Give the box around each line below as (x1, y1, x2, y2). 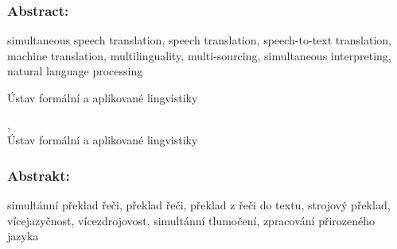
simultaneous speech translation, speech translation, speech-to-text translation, (7, 32, 391, 48)
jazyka (7, 228, 39, 244)
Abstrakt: (7, 165, 70, 185)
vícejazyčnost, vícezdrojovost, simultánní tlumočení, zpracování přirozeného (7, 212, 376, 228)
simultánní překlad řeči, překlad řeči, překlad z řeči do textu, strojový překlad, (7, 197, 391, 213)
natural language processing (7, 63, 143, 79)
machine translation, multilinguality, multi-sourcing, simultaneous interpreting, (7, 47, 391, 63)
